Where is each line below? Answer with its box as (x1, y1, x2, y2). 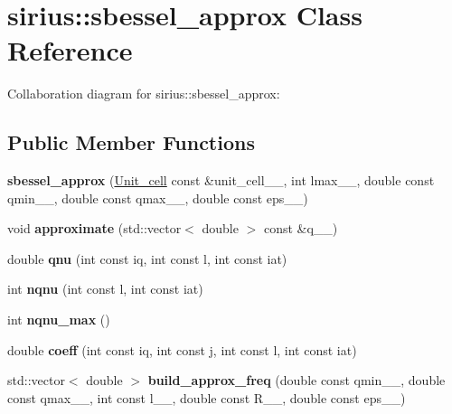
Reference (7, 32, 133, 69)
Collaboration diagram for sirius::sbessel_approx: (7, 84, 280, 103)
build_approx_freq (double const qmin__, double (147, 371, 446, 390)
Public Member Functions (7, 128, 255, 156)
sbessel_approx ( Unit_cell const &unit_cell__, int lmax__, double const (7, 171, 435, 190)
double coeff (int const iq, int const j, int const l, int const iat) (7, 340, 357, 359)
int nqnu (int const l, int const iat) (7, 279, 203, 298)
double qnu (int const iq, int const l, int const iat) (7, 249, 287, 268)
